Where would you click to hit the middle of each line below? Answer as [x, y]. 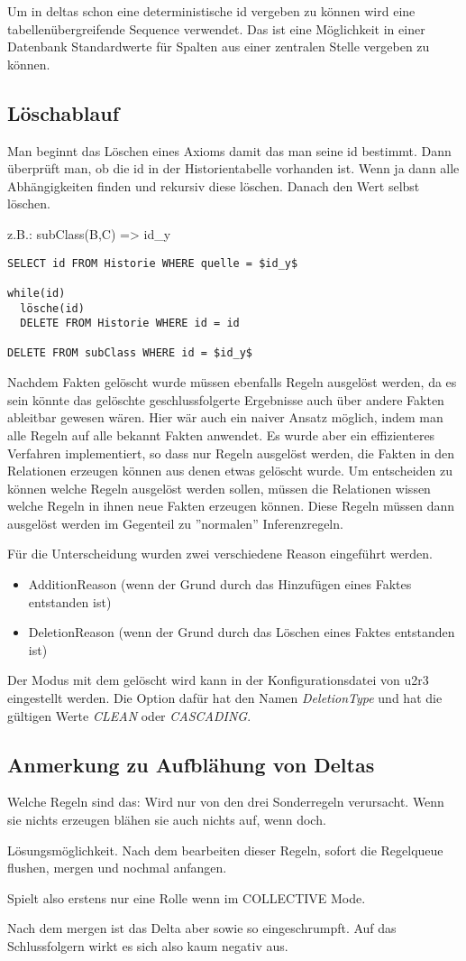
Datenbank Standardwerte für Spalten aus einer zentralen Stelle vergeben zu [219, 46]
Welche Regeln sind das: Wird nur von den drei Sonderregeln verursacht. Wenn [226, 802]
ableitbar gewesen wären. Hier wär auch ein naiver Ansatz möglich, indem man [225, 417]
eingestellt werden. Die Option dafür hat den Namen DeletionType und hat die [225, 698]
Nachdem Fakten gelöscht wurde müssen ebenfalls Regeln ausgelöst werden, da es [232, 382]
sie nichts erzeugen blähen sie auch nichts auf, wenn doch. [167, 820]
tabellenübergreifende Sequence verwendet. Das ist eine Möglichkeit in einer [216, 28]
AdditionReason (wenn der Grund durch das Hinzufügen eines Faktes [220, 584]
